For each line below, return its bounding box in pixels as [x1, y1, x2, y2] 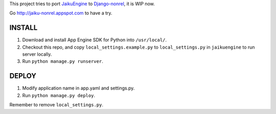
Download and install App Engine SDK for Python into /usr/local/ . [22, 37, 167, 43]
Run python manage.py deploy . [22, 92, 96, 98]
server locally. [22, 51, 52, 57]
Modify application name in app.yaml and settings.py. [22, 85, 135, 92]
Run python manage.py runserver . [22, 58, 103, 64]
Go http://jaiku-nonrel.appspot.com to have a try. [9, 10, 112, 16]
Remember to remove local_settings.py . [9, 102, 103, 108]
